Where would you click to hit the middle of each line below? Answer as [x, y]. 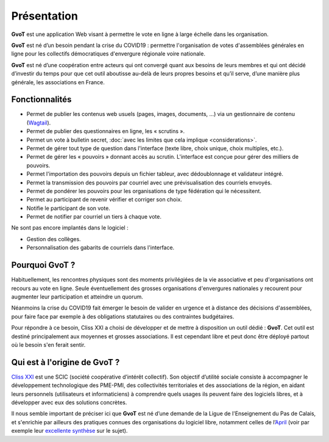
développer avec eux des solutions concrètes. [69, 402]
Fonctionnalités [41, 100]
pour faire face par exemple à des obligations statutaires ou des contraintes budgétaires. [123, 316]
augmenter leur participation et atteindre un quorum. [77, 297]
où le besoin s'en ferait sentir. [48, 344]
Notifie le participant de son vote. [69, 208]
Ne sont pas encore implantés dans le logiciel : [70, 228]
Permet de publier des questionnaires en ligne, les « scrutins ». [106, 131]
